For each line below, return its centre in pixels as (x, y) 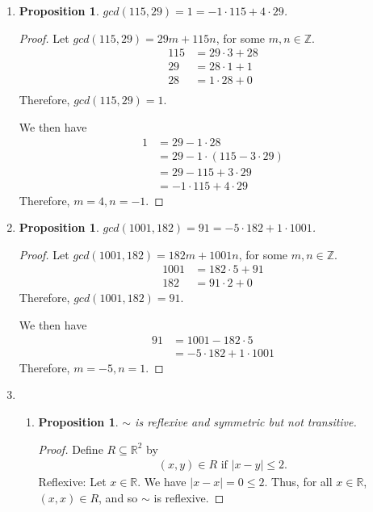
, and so (118, 497)
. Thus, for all (298, 482)
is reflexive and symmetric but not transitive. (246, 421)
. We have (162, 482)
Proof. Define (71, 449)
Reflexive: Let (72, 482)
